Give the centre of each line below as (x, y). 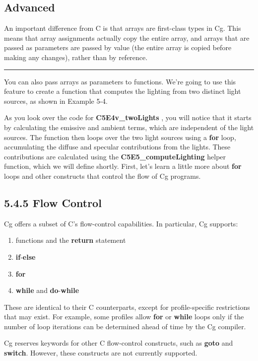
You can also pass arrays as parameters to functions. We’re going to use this (120, 81)
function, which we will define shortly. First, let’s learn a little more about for (123, 166)
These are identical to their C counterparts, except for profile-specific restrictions (127, 307)
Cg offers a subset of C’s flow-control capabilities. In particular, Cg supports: (121, 223)
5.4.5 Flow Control (53, 202)
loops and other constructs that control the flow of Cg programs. (102, 176)
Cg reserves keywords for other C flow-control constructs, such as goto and (119, 343)
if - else (26, 256)
